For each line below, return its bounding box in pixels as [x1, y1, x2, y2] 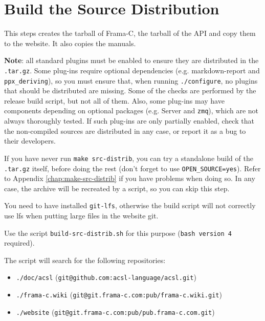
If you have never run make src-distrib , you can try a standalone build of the [4, 152, 253, 163]
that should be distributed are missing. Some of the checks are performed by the [4, 85, 256, 96]
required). [4, 237, 35, 248]
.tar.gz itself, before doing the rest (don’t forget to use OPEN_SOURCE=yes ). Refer [4, 163, 261, 173]
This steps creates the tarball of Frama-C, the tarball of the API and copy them [4, 28, 256, 38]
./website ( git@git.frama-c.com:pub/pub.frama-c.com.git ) [16, 306, 215, 317]
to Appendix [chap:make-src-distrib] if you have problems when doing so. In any [4, 173, 255, 184]
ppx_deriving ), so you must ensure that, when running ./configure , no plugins [4, 75, 258, 86]
